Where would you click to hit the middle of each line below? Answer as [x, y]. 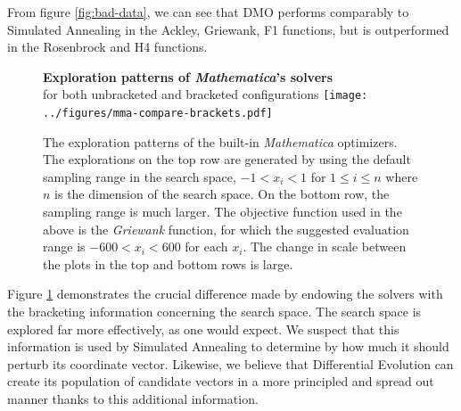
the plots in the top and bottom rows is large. [168, 263]
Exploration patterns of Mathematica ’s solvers [188, 76]
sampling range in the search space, [140, 176]
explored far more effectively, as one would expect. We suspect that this [203, 329]
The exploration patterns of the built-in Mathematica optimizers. [220, 141]
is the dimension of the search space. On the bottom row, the [222, 194]
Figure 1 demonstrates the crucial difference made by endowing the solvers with [225, 294]
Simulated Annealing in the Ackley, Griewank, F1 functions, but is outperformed [228, 29]
